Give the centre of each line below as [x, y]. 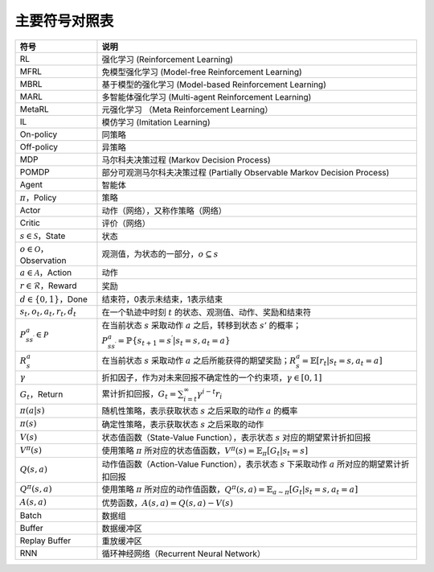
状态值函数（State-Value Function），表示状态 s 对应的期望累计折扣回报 [236, 438]
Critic [30, 223]
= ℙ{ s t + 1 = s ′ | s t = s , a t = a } [174, 341]
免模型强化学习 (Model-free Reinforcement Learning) [202, 72]
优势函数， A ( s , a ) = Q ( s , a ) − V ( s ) [167, 503]
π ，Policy [38, 197]
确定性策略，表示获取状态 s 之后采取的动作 [183, 424]
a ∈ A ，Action [46, 272]
